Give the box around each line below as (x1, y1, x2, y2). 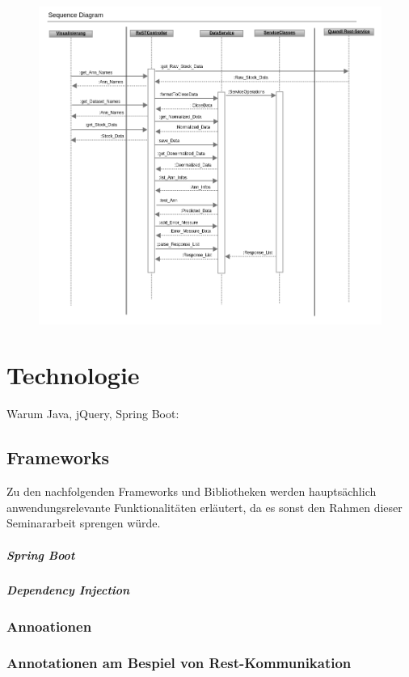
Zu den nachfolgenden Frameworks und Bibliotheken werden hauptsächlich (6, 483, 377, 500)
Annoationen (6, 616, 92, 636)
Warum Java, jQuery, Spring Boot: (6, 405, 179, 422)
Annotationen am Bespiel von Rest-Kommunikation (6, 653, 352, 673)
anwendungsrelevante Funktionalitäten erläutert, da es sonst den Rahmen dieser (6, 498, 403, 515)
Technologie (6, 358, 140, 391)
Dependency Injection (6, 581, 130, 598)
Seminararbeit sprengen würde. (6, 514, 161, 531)
